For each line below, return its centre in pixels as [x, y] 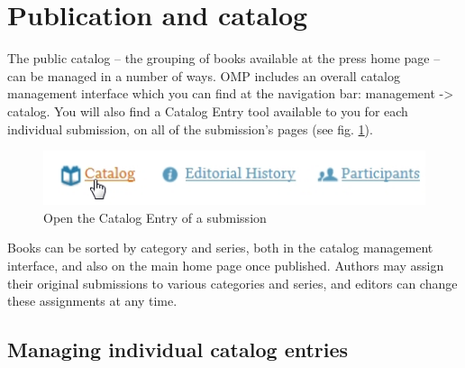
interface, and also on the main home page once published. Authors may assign [226, 265]
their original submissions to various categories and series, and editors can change [232, 283]
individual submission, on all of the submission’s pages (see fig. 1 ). [190, 129]
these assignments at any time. [92, 301]
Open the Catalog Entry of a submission [155, 217]
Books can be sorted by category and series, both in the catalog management [220, 248]
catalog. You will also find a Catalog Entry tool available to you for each [208, 110]
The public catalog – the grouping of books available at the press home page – [224, 58]
